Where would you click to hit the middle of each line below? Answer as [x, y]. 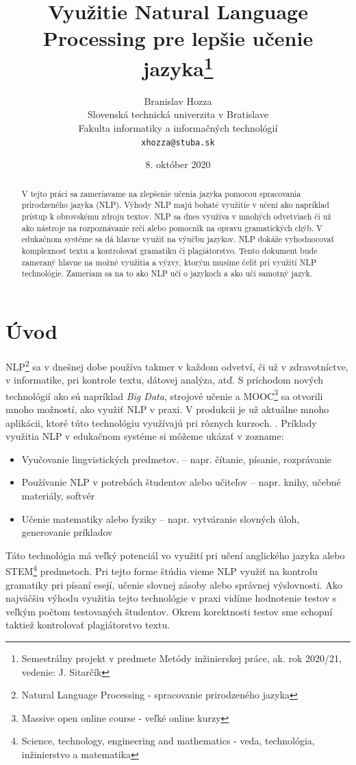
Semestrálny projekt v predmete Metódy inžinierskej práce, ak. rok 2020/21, [181, 658]
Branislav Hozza [178, 101]
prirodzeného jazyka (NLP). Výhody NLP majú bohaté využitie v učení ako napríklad [175, 205]
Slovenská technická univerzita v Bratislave [178, 114]
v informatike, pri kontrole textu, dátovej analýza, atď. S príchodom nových [165, 380]
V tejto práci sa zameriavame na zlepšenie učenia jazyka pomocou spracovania [161, 193]
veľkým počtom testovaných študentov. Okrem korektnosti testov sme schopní [169, 611]
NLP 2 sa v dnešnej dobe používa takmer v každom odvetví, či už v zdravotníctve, [177, 365]
